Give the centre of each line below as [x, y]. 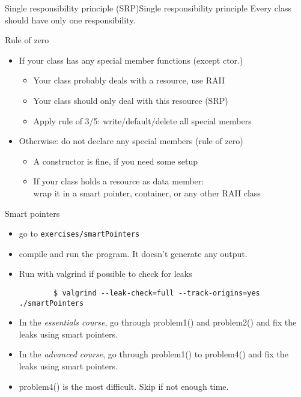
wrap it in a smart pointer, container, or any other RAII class [147, 192]
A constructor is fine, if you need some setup [115, 161]
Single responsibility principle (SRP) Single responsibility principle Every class [148, 8]
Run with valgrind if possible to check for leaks [105, 274]
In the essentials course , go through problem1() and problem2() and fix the [158, 322]
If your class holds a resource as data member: [119, 181]
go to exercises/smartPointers [79, 233]
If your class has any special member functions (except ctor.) [131, 60]
